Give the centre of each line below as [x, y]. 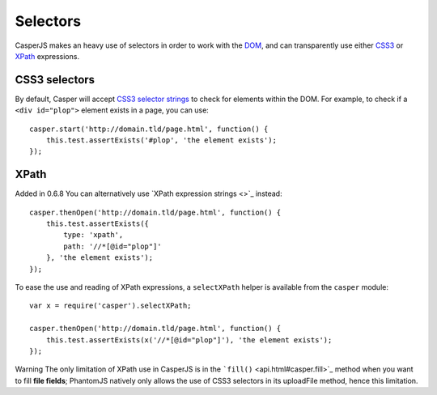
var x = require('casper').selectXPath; [110, 306]
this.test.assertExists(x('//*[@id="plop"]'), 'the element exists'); [189, 340]
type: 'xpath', [93, 235]
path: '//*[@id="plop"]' [112, 246]
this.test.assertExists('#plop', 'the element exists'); [161, 140]
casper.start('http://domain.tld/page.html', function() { [149, 129]
